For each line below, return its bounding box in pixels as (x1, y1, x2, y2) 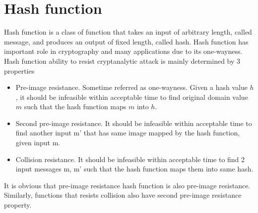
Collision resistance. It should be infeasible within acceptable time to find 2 (15, 154, 245, 164)
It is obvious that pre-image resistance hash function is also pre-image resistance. (4, 180, 251, 190)
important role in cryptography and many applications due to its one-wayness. (4, 46, 243, 56)
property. (4, 200, 32, 210)
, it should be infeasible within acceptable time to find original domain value (15, 91, 248, 102)
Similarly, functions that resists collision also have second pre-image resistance (4, 190, 242, 200)
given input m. (15, 137, 61, 148)
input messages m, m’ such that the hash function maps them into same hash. (15, 164, 254, 174)
